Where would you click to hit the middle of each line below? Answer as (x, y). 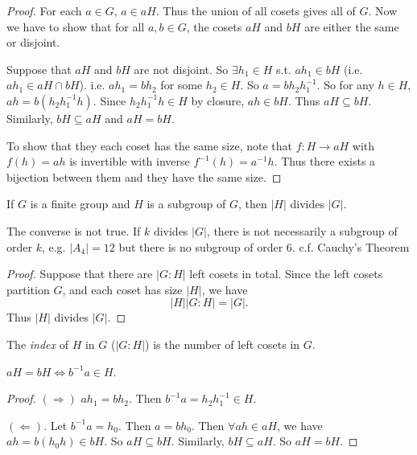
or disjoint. (33, 42)
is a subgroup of (186, 204)
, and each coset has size (122, 289)
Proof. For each (44, 10)
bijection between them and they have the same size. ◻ (144, 176)
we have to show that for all (76, 26)
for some (182, 85)
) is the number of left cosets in (223, 344)
